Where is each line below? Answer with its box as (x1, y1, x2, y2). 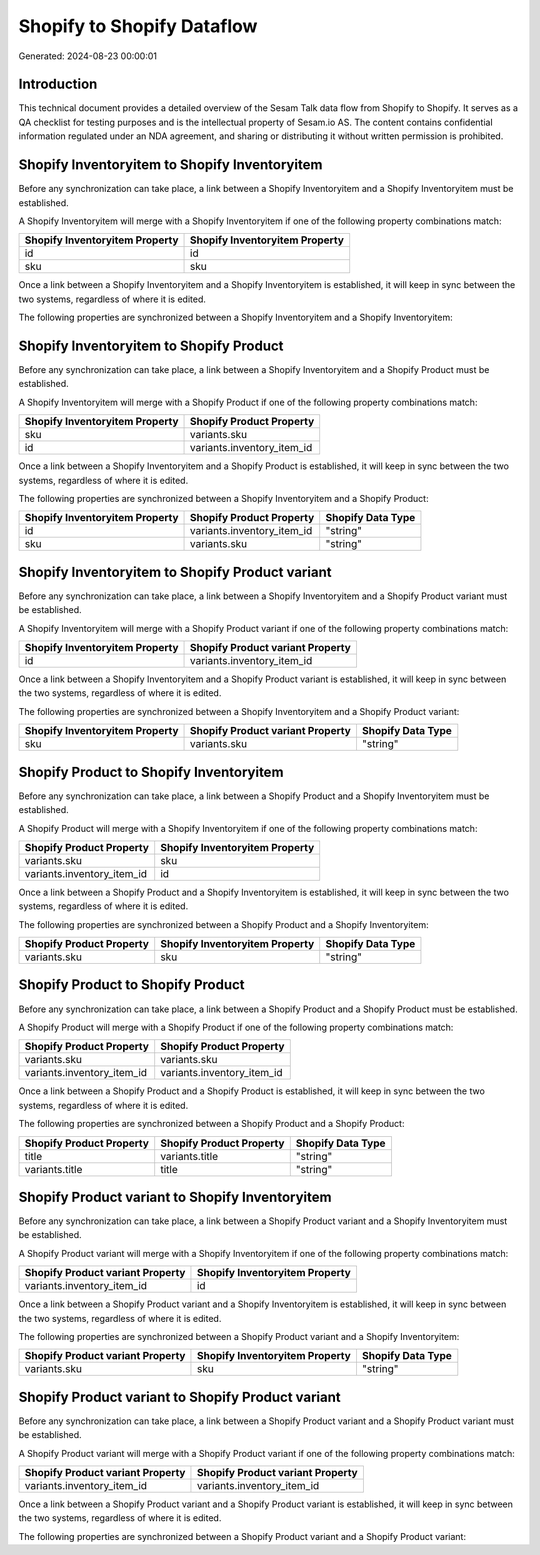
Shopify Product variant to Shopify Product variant (18, 1388, 341, 1405)
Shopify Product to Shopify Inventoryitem (18, 763, 284, 780)
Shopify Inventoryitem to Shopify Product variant (18, 563, 332, 580)
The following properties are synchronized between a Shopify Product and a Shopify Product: (18, 1118, 405, 1130)
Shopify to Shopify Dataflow (18, 15, 258, 37)
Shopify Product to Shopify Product (18, 976, 245, 994)
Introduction (18, 76, 98, 93)
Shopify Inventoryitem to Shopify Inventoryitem (18, 156, 323, 174)
